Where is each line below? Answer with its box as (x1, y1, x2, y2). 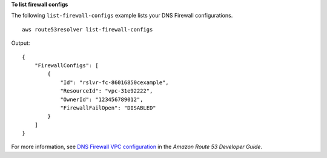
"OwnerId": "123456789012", (60, 96, 144, 103)
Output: (11, 39, 30, 47)
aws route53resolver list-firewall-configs (22, 26, 153, 33)
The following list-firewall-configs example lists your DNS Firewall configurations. (11, 12, 233, 19)
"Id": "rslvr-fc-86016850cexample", (60, 79, 169, 86)
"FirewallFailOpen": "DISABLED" (60, 104, 157, 111)
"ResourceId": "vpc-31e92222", (60, 88, 153, 94)
